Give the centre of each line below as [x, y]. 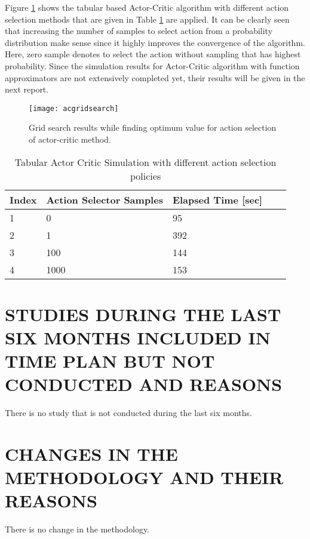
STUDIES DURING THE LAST [143, 314]
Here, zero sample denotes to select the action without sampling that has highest [153, 54]
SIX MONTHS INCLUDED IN [138, 337]
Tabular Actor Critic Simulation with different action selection [145, 162]
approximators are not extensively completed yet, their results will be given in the [155, 77]
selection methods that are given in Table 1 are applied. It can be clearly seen [147, 19]
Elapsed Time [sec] [217, 199]
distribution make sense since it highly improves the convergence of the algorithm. [155, 42]
